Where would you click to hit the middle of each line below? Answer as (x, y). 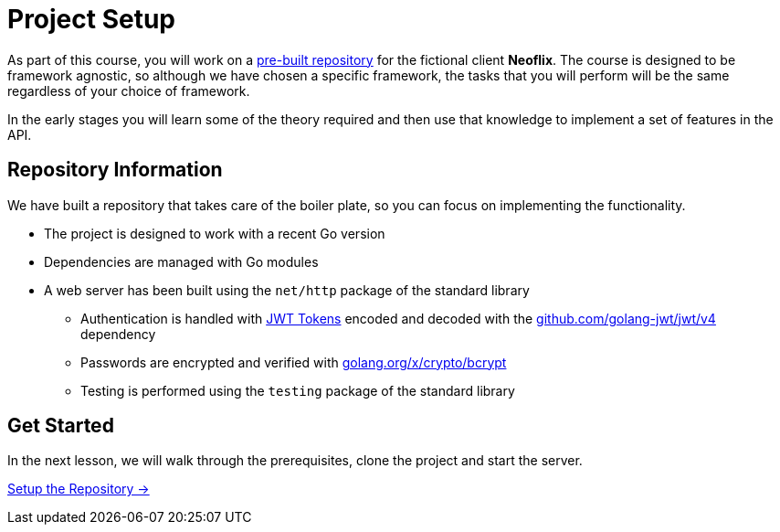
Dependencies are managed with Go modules (181, 261)
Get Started (61, 426)
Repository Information (115, 170)
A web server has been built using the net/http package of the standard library (287, 290)
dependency (118, 334)
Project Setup (92, 19)
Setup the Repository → (79, 489)
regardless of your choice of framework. (129, 90)
